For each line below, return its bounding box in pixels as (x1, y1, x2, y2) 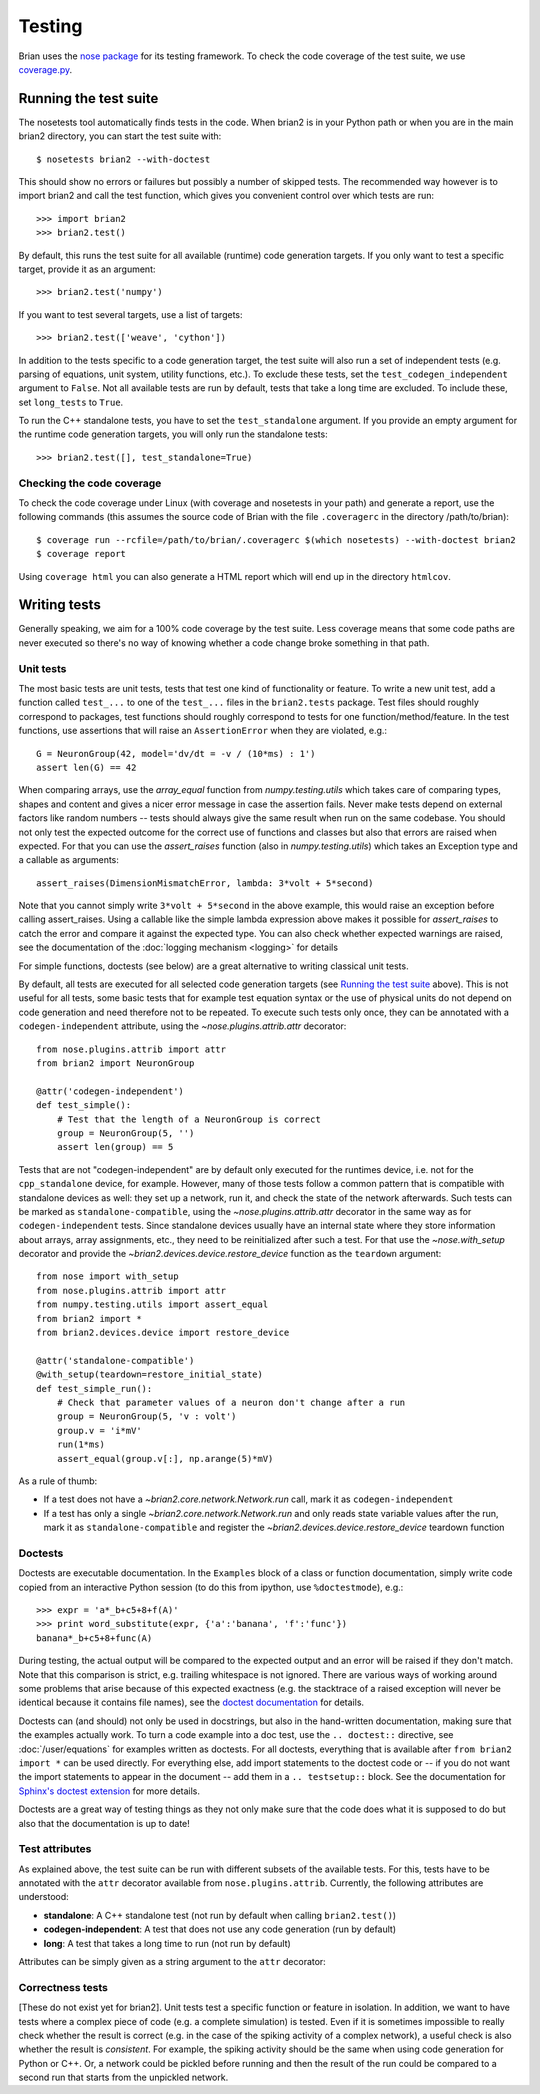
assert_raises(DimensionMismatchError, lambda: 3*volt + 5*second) (36, 877, 374, 889)
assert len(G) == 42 (36, 761, 137, 773)
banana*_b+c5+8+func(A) (36, 1632, 153, 1644)
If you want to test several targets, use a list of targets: (18, 308, 244, 320)
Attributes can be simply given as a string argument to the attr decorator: (18, 1955, 327, 1967)
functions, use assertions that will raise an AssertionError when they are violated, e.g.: (18, 725, 388, 737)
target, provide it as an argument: (18, 263, 156, 275)
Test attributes (18, 1842, 92, 1856)
